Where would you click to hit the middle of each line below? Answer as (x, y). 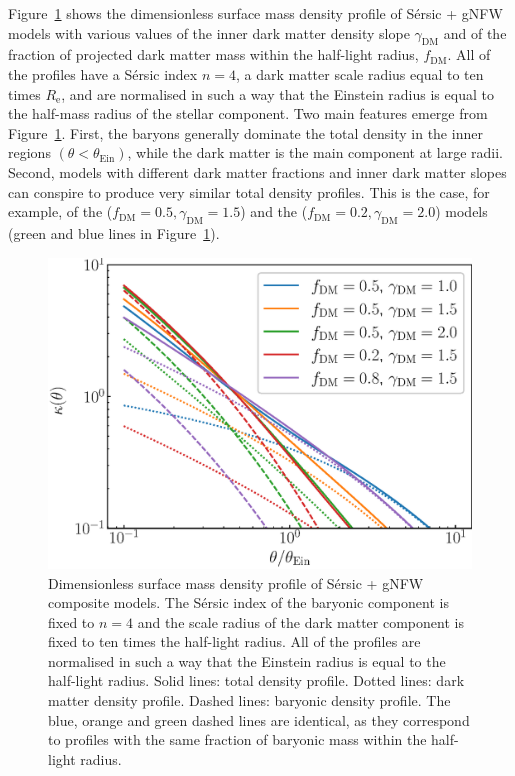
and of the (475, 32)
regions (29, 152)
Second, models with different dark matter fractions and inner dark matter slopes (257, 171)
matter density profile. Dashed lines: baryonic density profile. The (249, 700)
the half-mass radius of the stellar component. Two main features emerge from (248, 113)
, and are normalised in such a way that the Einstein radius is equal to (277, 93)
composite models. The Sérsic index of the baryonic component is (248, 602)
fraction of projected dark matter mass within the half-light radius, (213, 54)
